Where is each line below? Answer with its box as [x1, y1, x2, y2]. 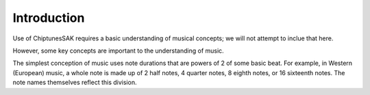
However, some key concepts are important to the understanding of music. [12, 46, 224, 55]
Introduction [12, 10, 85, 25]
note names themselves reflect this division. [12, 79, 137, 87]
